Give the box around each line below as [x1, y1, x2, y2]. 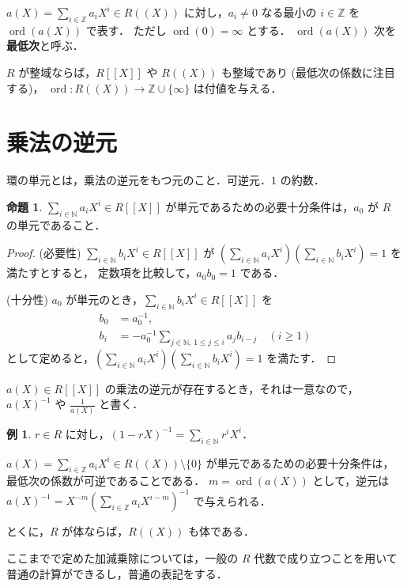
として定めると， [6, 349, 95, 365]
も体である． [188, 523, 254, 540]
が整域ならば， [18, 63, 96, 80]
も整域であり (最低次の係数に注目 [221, 63, 395, 80]
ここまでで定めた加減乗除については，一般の [6, 550, 239, 566]
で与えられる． [193, 492, 271, 509]
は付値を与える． [193, 79, 282, 96]
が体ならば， [62, 523, 129, 540]
